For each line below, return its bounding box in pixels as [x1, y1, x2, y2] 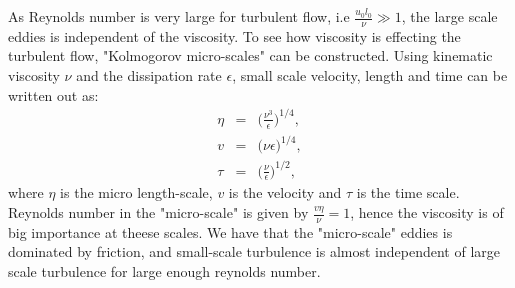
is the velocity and [228, 182, 342, 203]
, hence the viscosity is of [350, 202, 504, 223]
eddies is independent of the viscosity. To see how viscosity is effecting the [8, 25, 461, 46]
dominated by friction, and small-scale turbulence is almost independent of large [8, 241, 500, 262]
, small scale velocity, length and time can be [232, 65, 508, 86]
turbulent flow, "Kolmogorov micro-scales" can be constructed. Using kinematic [8, 45, 493, 66]
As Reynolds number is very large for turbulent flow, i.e [8, 6, 350, 26]
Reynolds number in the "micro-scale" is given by [8, 202, 309, 223]
